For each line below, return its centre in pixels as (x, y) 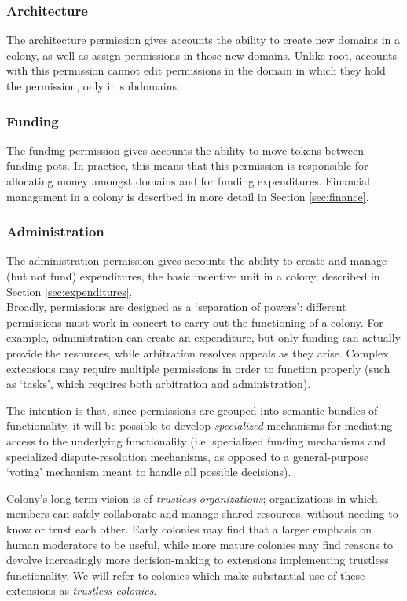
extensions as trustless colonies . (82, 590)
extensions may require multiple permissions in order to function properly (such (198, 368)
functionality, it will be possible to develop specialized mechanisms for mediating (200, 425)
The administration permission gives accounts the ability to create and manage (197, 260)
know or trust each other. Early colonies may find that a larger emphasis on (189, 528)
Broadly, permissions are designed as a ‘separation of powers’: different (176, 307)
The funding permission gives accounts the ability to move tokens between (185, 150)
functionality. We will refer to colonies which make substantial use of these (186, 575)
